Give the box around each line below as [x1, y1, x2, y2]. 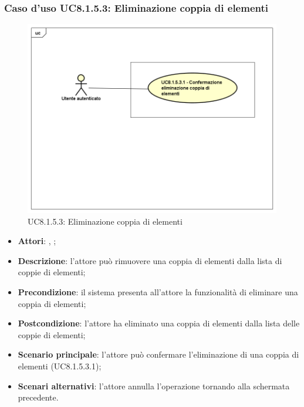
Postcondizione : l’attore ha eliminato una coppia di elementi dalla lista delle [18, 317, 300, 329]
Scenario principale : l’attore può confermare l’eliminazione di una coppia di [18, 348, 299, 361]
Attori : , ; [18, 235, 56, 247]
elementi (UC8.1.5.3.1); [18, 360, 102, 372]
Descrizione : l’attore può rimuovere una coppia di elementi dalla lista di [18, 254, 282, 266]
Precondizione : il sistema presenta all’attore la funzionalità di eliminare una [18, 286, 298, 298]
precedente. [18, 391, 59, 403]
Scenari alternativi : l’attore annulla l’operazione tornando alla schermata [18, 379, 290, 392]
